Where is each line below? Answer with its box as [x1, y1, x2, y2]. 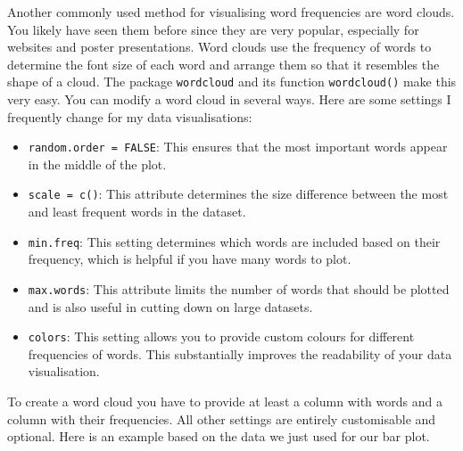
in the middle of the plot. [28, 154, 167, 173]
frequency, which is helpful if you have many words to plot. [28, 250, 351, 268]
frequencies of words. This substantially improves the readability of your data [28, 344, 452, 363]
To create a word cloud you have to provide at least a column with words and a [7, 392, 442, 411]
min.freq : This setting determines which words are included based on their [28, 232, 441, 250]
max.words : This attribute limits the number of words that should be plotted [28, 279, 450, 298]
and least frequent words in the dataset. [28, 202, 246, 221]
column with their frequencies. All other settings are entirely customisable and [7, 409, 436, 428]
